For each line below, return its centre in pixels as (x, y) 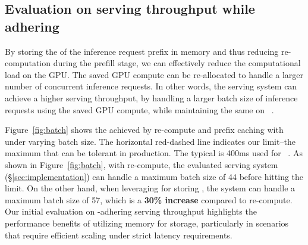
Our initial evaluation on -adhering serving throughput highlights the (131, 211)
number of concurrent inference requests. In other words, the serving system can (151, 86)
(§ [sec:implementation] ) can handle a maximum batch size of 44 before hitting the (154, 176)
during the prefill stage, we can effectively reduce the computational (177, 63)
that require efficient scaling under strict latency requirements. (119, 235)
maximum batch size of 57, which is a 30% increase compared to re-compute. (149, 199)
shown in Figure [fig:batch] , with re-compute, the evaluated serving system (142, 164)
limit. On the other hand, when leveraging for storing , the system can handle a (150, 188)
